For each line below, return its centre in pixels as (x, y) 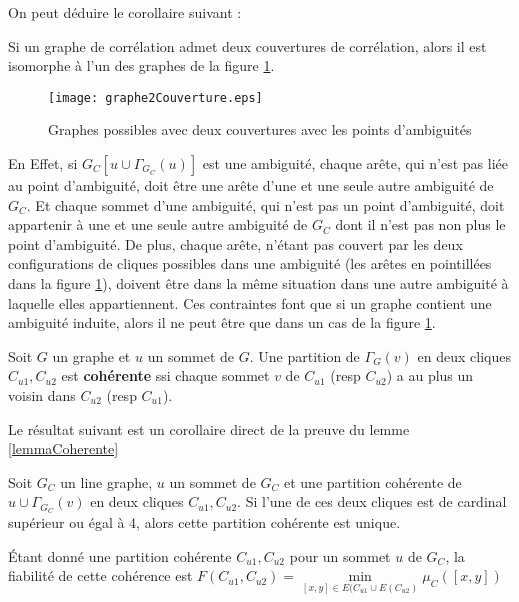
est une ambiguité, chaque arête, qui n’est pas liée (355, 163)
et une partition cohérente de (372, 481)
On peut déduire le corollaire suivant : (125, 12)
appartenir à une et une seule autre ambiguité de (158, 224)
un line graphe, (106, 481)
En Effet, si (43, 163)
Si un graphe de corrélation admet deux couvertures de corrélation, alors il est (247, 45)
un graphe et (91, 355)
